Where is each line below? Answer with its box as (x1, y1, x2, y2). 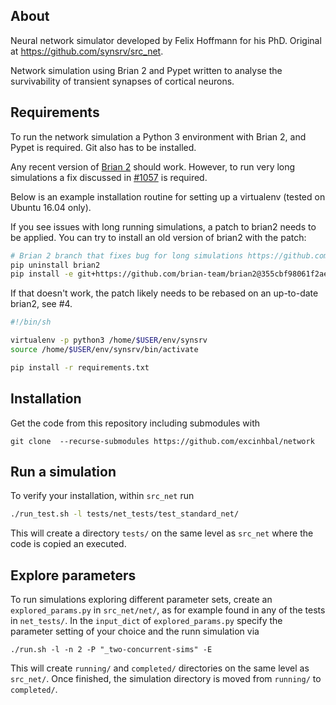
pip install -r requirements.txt (10, 362, 150, 373)
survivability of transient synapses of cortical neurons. (10, 75, 235, 87)
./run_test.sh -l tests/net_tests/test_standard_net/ (10, 509, 240, 519)
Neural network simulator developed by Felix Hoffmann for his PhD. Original (10, 34, 322, 46)
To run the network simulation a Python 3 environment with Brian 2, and (10, 130, 307, 143)
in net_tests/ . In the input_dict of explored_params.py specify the (10, 615, 283, 627)
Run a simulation (10, 463, 117, 480)
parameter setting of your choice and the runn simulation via (10, 625, 260, 638)
